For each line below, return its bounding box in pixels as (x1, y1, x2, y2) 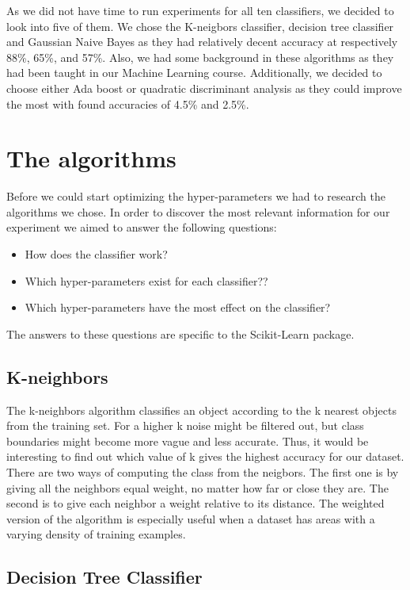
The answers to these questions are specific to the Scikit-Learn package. (6, 325, 355, 342)
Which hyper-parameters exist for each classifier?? (25, 272, 268, 289)
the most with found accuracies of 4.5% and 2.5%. (6, 95, 249, 112)
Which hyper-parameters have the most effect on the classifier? (25, 299, 331, 316)
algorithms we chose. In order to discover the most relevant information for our (6, 203, 390, 220)
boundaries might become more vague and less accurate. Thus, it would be (6, 432, 369, 449)
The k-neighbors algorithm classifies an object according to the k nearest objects (6, 401, 397, 418)
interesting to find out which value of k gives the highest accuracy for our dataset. (6, 448, 404, 465)
